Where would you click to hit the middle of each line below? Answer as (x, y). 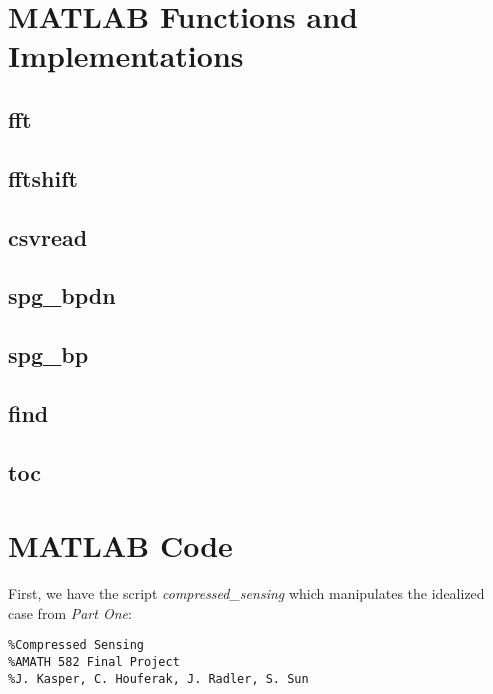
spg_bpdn (62, 295)
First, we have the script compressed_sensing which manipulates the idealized (246, 593)
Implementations (126, 55)
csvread (48, 236)
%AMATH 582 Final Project (94, 662)
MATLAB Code (120, 545)
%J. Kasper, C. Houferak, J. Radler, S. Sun (158, 678)
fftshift (43, 177)
